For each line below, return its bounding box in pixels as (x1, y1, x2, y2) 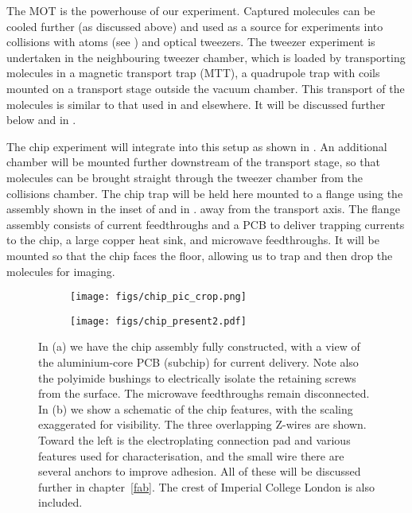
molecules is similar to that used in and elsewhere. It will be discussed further (6, 95, 386, 112)
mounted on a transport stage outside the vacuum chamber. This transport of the (6, 80, 405, 96)
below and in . (6, 111, 76, 128)
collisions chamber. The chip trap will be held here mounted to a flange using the (6, 185, 403, 201)
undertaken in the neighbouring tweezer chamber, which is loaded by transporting (6, 49, 406, 65)
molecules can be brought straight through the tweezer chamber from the (6, 169, 363, 185)
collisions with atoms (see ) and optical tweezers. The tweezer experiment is (6, 33, 375, 50)
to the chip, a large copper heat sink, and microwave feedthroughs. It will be (6, 231, 379, 248)
